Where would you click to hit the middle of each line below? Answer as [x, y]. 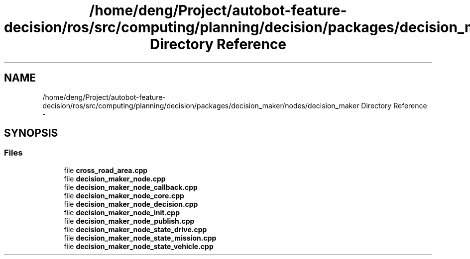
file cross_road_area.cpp [106, 170]
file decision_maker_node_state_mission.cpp [140, 238]
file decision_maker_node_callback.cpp [131, 187]
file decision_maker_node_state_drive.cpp [135, 229]
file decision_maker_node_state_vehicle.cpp [139, 246]
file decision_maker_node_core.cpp [124, 195]
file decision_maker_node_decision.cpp [131, 204]
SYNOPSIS [31, 133]
